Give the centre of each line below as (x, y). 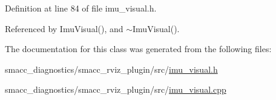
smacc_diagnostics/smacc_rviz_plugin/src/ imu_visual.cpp (116, 89)
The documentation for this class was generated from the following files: (138, 49)
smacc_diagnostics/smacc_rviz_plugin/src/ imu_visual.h (111, 69)
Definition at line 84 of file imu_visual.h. (81, 8)
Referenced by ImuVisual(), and (64, 28)
